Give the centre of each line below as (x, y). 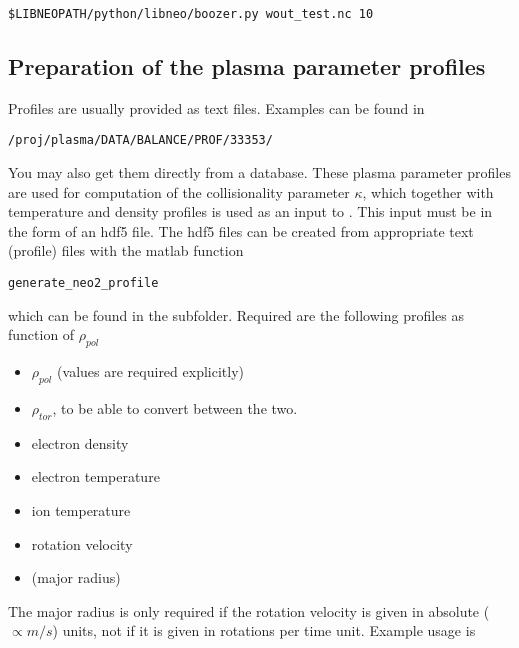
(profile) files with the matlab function (126, 250)
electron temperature (95, 476)
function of (41, 334)
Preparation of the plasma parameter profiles (247, 66)
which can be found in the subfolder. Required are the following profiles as (236, 314)
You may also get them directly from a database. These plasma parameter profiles (259, 172)
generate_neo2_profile (83, 283)
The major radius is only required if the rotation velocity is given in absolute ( (249, 610)
